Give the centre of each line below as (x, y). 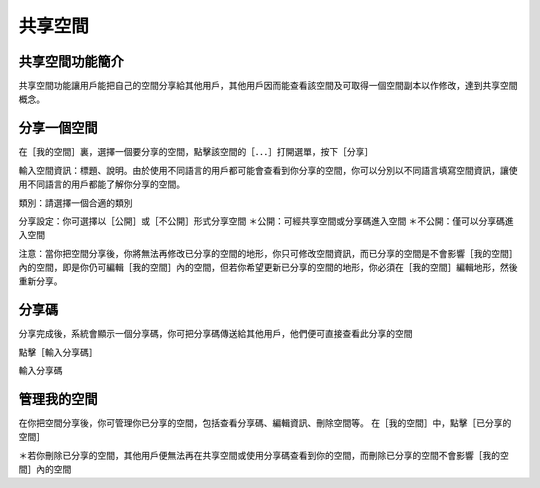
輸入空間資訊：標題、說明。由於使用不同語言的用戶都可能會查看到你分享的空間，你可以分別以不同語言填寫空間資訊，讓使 (268, 170)
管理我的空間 (58, 398)
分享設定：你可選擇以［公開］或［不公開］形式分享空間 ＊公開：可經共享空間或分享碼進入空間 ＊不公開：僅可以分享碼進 (266, 221)
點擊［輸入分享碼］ (58, 352)
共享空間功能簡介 (71, 61)
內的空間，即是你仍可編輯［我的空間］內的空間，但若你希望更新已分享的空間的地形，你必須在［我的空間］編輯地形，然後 (268, 267)
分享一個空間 (58, 128)
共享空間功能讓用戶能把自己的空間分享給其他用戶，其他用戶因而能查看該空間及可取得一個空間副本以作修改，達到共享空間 (268, 86)
